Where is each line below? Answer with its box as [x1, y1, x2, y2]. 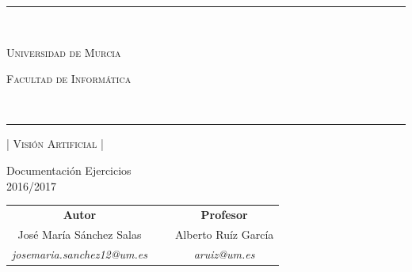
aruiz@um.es [193, 245, 255, 262]
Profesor [200, 206, 248, 222]
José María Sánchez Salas [17, 225, 142, 242]
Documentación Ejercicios [6, 161, 132, 178]
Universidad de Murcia [6, 43, 121, 60]
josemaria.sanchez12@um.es [12, 245, 147, 262]
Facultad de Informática [6, 70, 132, 87]
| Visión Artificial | [6, 135, 104, 152]
